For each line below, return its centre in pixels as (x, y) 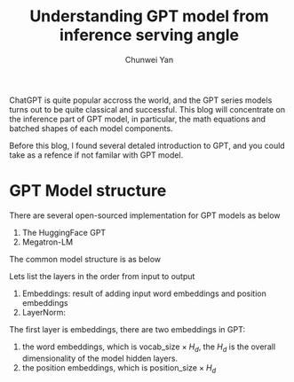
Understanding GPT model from (149, 16)
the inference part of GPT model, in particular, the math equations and (138, 119)
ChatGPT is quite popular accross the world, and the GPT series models (141, 100)
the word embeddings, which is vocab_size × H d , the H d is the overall (149, 347)
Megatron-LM (48, 242)
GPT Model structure (88, 191)
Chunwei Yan (149, 59)
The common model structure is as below (85, 259)
